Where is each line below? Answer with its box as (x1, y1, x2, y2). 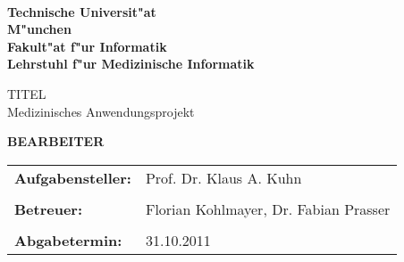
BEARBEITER (7, 132, 105, 151)
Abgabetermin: (14, 229, 122, 250)
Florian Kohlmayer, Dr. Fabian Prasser (145, 198, 391, 219)
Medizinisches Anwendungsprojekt (7, 102, 195, 120)
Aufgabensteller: (14, 167, 131, 188)
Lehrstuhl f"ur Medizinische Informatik (7, 54, 255, 73)
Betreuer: (14, 198, 83, 219)
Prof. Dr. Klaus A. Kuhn (145, 167, 302, 188)
